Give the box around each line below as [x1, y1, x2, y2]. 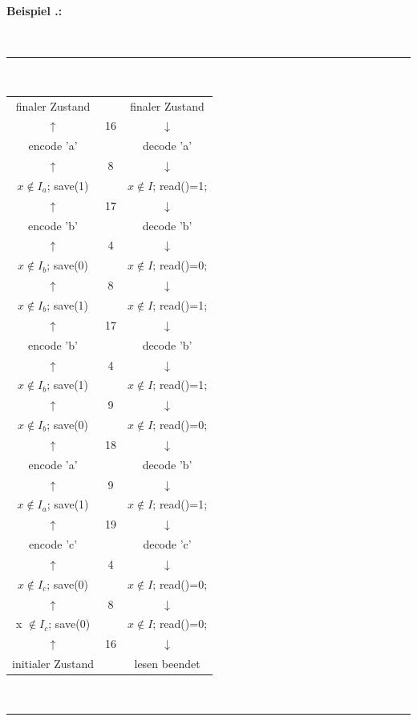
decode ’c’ [143, 536, 192, 553]
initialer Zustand [12, 655, 95, 672]
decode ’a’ [143, 137, 192, 154]
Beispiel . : [6, 2, 63, 18]
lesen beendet [134, 655, 200, 672]
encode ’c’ [28, 536, 78, 553]
